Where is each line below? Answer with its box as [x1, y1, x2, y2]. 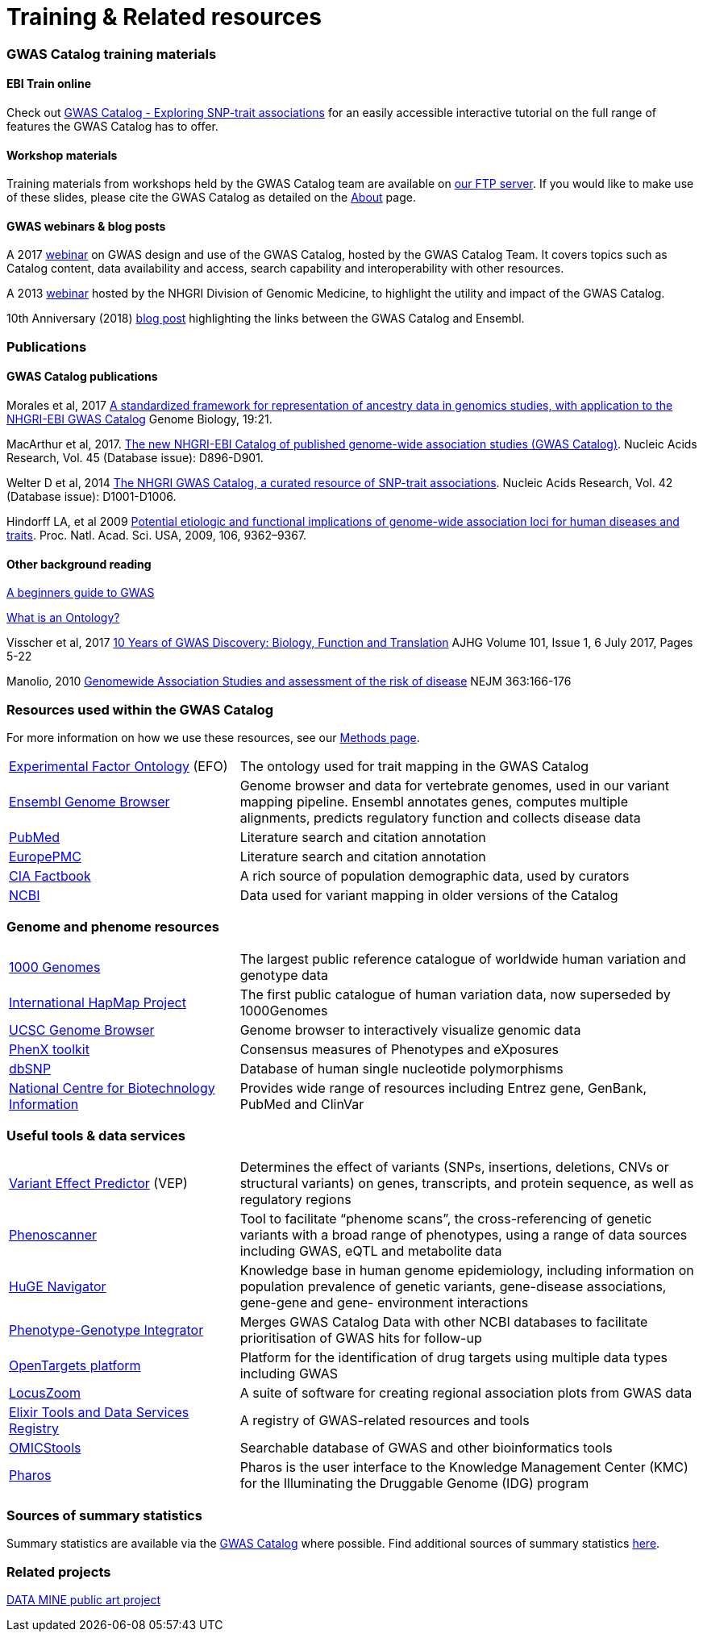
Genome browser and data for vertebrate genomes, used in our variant [239, 777, 669, 794]
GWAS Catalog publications [6, 369, 158, 384]
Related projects [6, 1563, 111, 1580]
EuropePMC [9, 848, 81, 865]
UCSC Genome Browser [9, 1021, 155, 1038]
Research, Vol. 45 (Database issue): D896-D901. [6, 451, 264, 465]
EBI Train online [6, 77, 91, 91]
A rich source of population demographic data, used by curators [239, 867, 630, 884]
